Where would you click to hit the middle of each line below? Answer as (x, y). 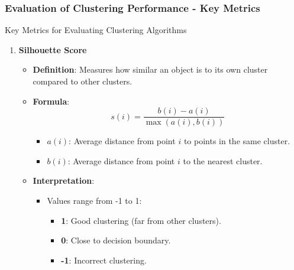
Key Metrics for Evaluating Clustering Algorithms (96, 30)
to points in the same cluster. (237, 141)
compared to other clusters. (83, 81)
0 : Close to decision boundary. (116, 240)
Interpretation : (64, 180)
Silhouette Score (53, 49)
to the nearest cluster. (223, 160)
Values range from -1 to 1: (94, 201)
